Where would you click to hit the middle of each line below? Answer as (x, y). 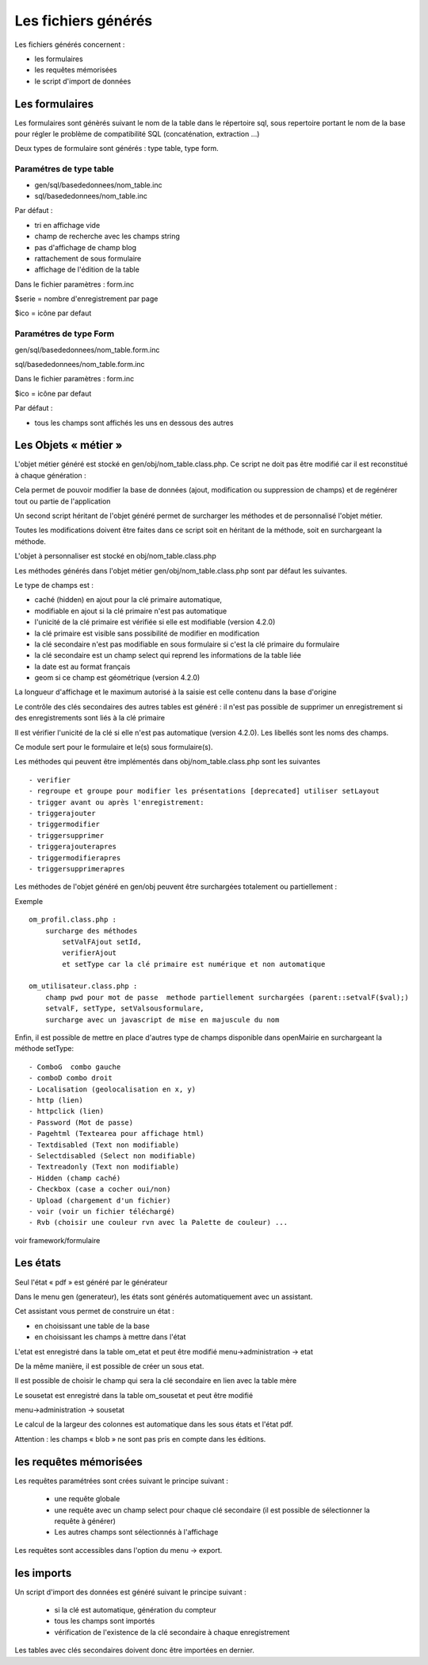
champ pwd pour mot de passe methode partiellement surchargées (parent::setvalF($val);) (227, 997)
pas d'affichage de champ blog (86, 247)
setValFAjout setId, (102, 942)
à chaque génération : (50, 475)
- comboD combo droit (71, 1078)
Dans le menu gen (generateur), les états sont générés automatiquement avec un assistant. (164, 1296)
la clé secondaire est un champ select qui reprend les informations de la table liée (168, 655)
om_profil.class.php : (73, 920)
